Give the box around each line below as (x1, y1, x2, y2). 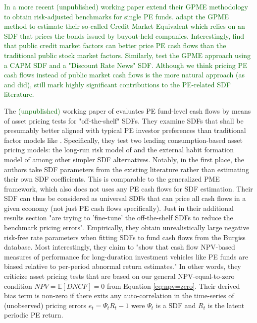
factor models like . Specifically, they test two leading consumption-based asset (4, 134, 243, 145)
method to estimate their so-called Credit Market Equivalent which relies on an (4, 21, 245, 31)
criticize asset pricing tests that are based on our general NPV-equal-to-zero (4, 271, 235, 281)
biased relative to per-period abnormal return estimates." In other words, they (4, 261, 241, 271)
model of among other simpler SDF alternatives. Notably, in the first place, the (4, 154, 244, 164)
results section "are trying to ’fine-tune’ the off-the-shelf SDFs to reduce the (4, 212, 233, 223)
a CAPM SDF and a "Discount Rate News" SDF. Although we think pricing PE (4, 60, 248, 70)
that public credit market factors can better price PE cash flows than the (4, 40, 226, 51)
